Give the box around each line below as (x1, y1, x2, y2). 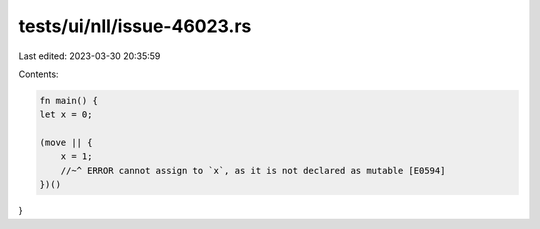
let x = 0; (39, 109, 93, 120)
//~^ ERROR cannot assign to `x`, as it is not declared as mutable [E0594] (60, 165, 446, 176)
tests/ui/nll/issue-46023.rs (18, 15, 252, 37)
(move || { (39, 137, 93, 149)
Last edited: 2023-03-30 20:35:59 (18, 50, 161, 62)
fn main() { (39, 95, 99, 106)
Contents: (18, 68, 59, 80)
